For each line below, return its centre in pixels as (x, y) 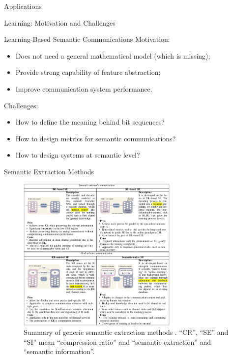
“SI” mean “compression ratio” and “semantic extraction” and (117, 342)
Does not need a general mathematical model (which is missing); (113, 55)
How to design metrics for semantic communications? (96, 138)
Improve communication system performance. (84, 88)
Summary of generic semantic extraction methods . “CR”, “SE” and (126, 332)
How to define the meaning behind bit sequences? (90, 122)
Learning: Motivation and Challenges (60, 22)
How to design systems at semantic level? (78, 155)
